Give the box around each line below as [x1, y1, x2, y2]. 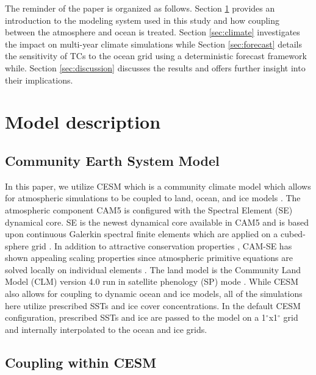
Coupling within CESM [5, 352, 157, 371]
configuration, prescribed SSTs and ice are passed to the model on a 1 [5, 311, 266, 324]
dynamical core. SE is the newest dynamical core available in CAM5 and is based [5, 215, 309, 228]
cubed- [280, 227, 306, 240]
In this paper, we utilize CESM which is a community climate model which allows [5, 179, 311, 192]
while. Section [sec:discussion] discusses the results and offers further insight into [5, 61, 306, 74]
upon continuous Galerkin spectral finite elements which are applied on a [5, 227, 278, 240]
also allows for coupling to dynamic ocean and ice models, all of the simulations [5, 287, 303, 300]
